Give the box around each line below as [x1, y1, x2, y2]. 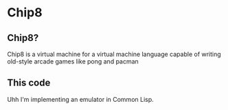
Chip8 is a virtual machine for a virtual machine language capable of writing [7, 50, 221, 58]
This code [7, 77, 51, 89]
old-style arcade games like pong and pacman [7, 57, 139, 66]
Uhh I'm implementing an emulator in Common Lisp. [7, 95, 155, 103]
